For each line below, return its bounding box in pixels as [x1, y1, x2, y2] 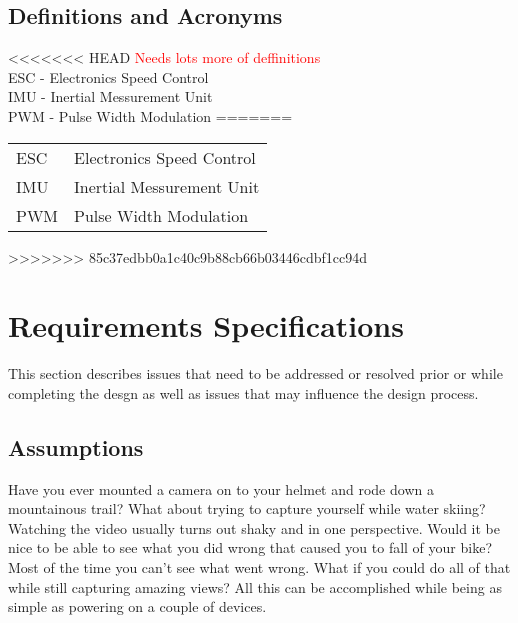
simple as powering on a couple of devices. [8, 596, 267, 617]
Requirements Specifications [8, 305, 404, 346]
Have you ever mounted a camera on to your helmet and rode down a [8, 478, 434, 499]
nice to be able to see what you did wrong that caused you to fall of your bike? [8, 537, 492, 558]
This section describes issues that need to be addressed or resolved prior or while [8, 363, 503, 384]
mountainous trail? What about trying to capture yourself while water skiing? [8, 498, 486, 519]
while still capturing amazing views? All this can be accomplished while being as [8, 576, 502, 597]
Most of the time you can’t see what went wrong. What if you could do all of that [8, 557, 511, 578]
